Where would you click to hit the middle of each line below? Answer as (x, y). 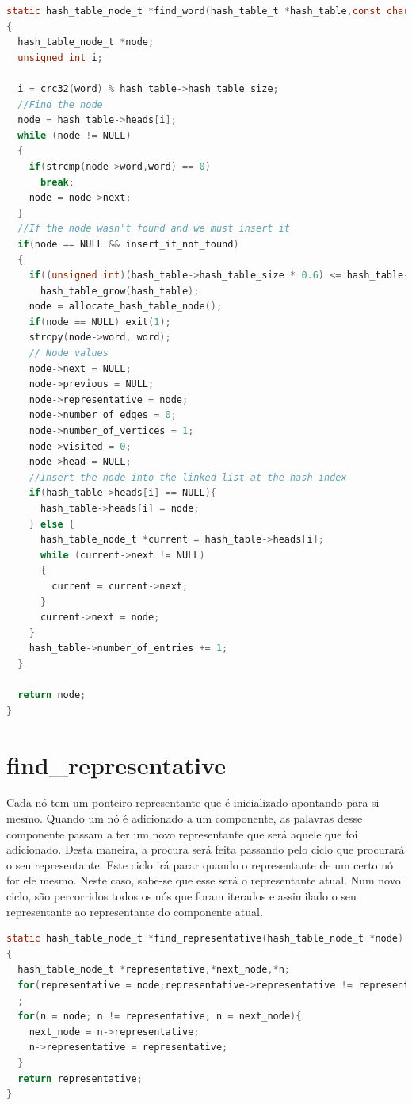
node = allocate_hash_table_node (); (126, 307)
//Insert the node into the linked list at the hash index (188, 477)
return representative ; (80, 1078)
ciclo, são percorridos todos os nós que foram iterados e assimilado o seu (181, 896)
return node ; (52, 695)
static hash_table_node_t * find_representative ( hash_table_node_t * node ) (205, 939)
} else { (51, 524)
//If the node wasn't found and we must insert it (154, 229)
